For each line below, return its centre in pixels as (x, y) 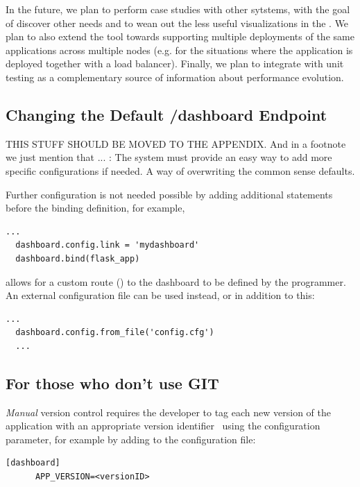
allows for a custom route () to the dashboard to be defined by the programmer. (176, 281)
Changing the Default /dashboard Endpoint (166, 114)
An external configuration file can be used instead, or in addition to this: (160, 295)
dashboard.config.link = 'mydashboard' (108, 245)
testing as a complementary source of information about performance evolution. (175, 77)
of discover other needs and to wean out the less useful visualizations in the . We (177, 23)
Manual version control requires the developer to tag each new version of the (168, 412)
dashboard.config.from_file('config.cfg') (115, 333)
